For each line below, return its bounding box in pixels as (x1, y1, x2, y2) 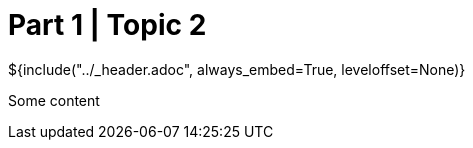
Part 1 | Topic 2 (8, 8, 207, 42)
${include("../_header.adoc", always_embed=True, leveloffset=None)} (8, 60, 466, 78)
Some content (8, 91, 100, 109)
